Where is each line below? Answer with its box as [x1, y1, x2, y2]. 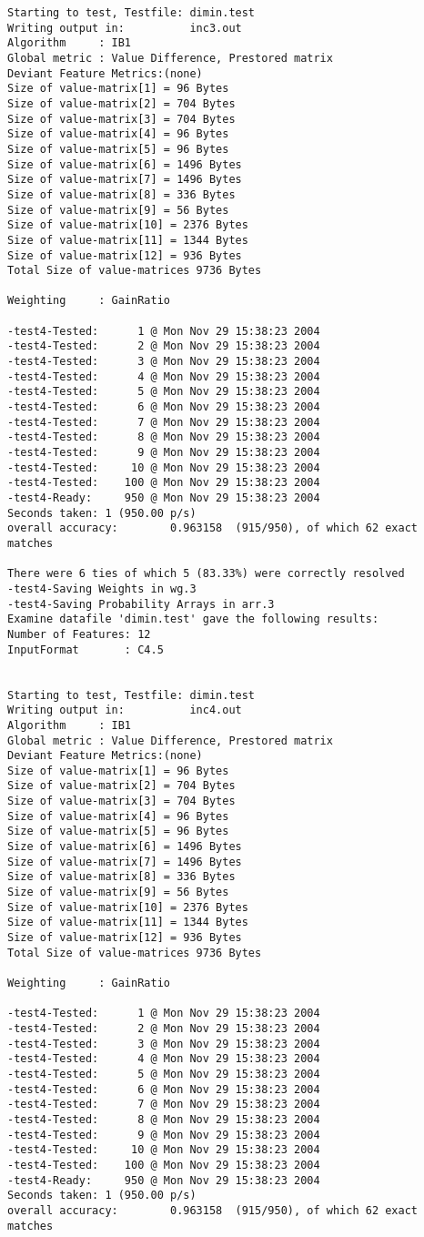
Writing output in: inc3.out [7, 21, 242, 35]
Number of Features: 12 [7, 627, 151, 641]
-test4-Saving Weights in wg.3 [7, 582, 197, 595]
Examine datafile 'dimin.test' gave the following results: [7, 613, 379, 626]
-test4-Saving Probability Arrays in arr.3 [7, 597, 275, 611]
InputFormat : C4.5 [7, 643, 164, 656]
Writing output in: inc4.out [7, 704, 242, 717]
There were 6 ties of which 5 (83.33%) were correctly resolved [7, 567, 405, 581]
